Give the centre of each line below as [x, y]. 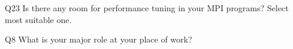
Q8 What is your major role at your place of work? [99, 39]
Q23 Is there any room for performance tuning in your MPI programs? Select [147, 8]
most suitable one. [38, 19]
